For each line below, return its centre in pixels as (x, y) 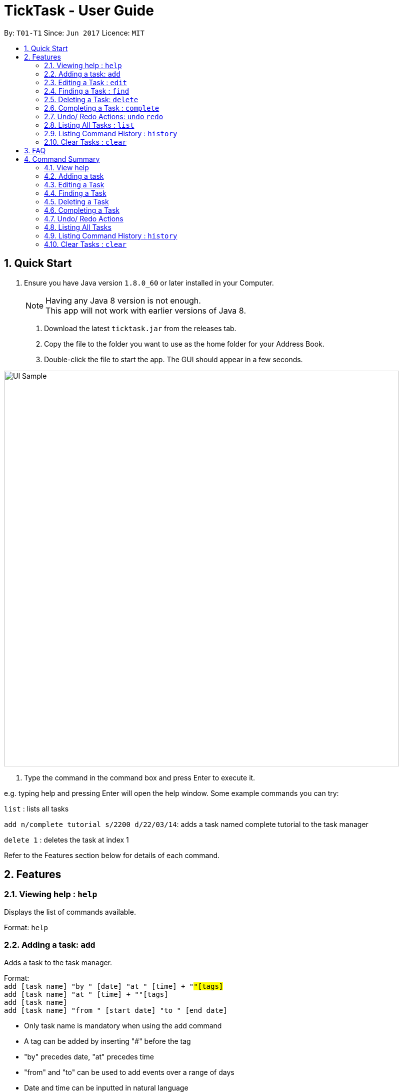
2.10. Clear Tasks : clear (85, 142)
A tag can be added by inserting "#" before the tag (107, 1041)
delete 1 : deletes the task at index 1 (66, 840)
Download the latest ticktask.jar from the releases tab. (140, 328)
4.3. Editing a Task (74, 184)
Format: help (26, 927)
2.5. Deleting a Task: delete (91, 99)
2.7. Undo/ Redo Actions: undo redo (104, 116)
